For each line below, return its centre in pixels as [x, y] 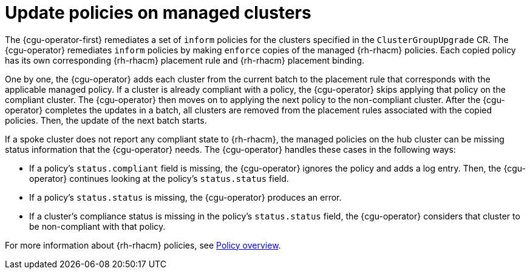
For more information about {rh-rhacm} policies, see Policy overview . [143, 245]
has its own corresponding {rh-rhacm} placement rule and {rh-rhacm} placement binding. [185, 60]
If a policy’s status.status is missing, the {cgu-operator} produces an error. [185, 197]
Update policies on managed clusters [158, 13]
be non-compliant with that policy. [97, 226]
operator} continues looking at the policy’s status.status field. [159, 178]
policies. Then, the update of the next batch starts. [106, 120]
